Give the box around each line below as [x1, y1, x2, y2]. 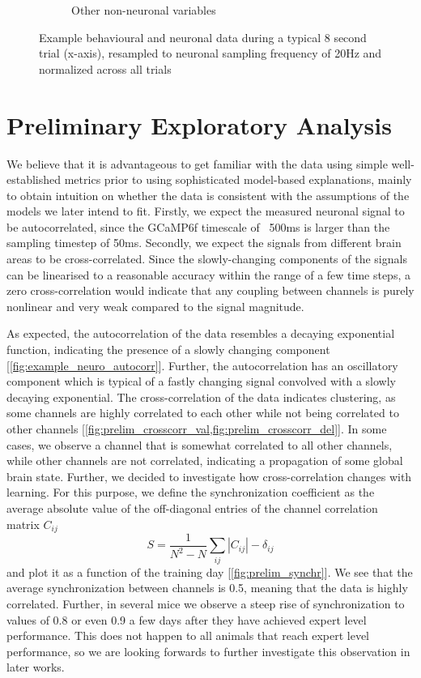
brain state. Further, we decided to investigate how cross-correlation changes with [6, 467, 412, 484]
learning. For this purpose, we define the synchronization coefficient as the [6, 484, 375, 501]
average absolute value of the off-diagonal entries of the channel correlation [6, 499, 378, 516]
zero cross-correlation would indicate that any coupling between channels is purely [6, 282, 415, 299]
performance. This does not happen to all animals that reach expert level [6, 627, 369, 644]
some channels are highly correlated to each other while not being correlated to [6, 404, 399, 421]
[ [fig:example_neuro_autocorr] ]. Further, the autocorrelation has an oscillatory [6, 356, 398, 373]
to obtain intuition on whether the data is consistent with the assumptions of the [6, 186, 410, 203]
